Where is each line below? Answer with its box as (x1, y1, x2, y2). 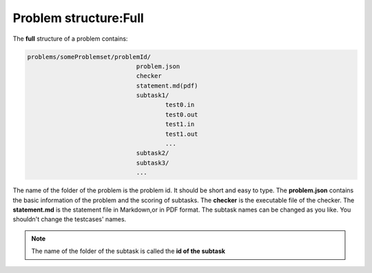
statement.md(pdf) (136, 81, 198, 90)
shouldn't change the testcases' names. (12, 215, 127, 223)
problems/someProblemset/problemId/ (27, 52, 152, 61)
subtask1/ (136, 92, 169, 99)
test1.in (165, 121, 195, 128)
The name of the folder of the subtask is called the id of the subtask (31, 247, 225, 255)
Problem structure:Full (12, 10, 144, 26)
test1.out (165, 130, 198, 138)
